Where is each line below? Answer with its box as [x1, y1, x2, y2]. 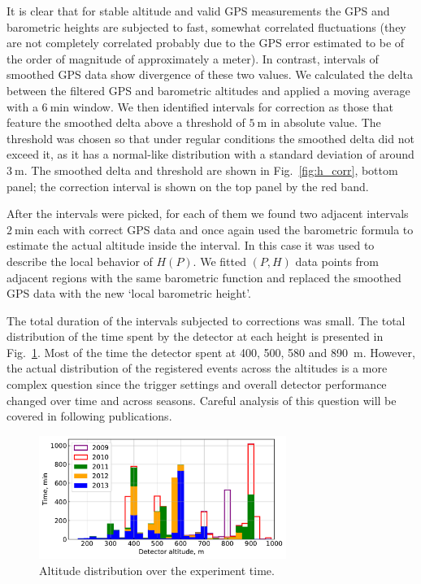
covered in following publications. [7, 407, 172, 425]
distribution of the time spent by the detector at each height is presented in [7, 328, 384, 345]
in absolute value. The [270, 114, 381, 131]
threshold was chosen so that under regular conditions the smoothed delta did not [7, 129, 414, 146]
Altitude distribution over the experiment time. [39, 561, 275, 578]
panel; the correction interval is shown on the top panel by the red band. [7, 177, 369, 194]
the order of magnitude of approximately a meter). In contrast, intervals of [7, 50, 379, 67]
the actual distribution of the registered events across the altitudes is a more [7, 360, 388, 377]
